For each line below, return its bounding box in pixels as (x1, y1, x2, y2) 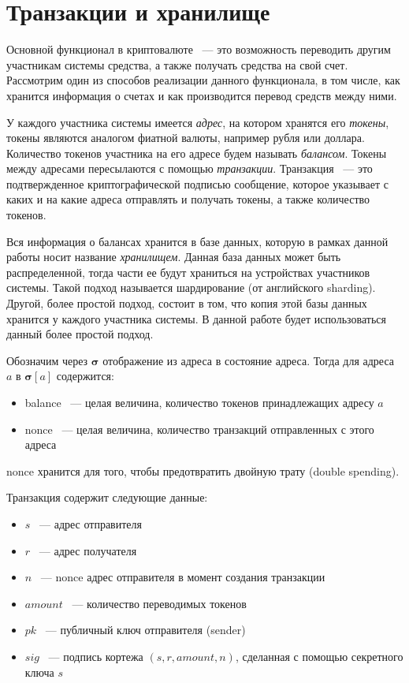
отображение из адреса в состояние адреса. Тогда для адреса (102, 352, 395, 368)
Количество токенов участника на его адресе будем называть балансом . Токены (6, 144, 387, 161)
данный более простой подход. (6, 326, 154, 342)
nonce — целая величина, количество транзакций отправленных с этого (24, 420, 374, 437)
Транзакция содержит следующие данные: (6, 489, 208, 506)
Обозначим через (6, 352, 88, 368)
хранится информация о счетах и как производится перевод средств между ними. (6, 87, 397, 103)
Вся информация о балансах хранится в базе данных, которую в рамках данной (6, 233, 389, 249)
